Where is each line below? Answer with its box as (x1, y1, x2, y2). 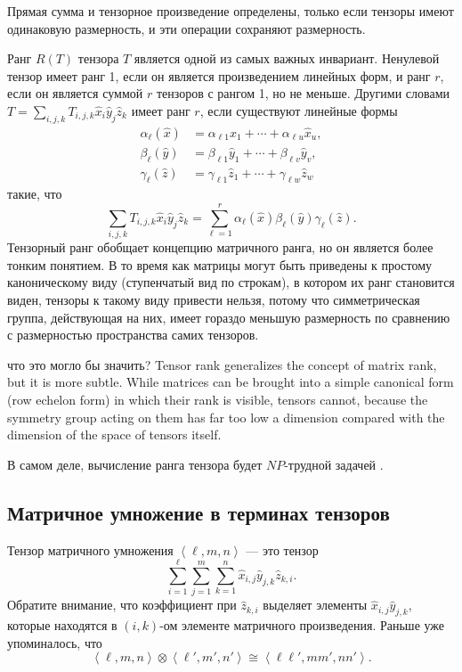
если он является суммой (7, 84, 143, 102)
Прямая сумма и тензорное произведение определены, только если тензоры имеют (7, 2, 454, 20)
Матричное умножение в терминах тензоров (7, 498, 390, 526)
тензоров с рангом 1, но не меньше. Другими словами (156, 84, 450, 102)
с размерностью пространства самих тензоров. (7, 325, 259, 344)
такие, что (7, 184, 62, 203)
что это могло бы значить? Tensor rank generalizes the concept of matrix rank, (7, 355, 437, 373)
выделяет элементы (263, 595, 368, 614)
